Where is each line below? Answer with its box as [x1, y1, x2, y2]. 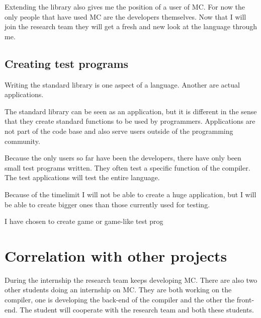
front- [236, 294, 254, 305]
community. [5, 135, 40, 146]
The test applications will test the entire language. [5, 172, 160, 183]
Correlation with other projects [5, 245, 227, 266]
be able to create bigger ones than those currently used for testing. [5, 199, 210, 209]
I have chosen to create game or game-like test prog [5, 216, 163, 226]
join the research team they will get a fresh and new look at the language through [5, 21, 257, 32]
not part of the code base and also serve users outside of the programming [5, 125, 233, 136]
